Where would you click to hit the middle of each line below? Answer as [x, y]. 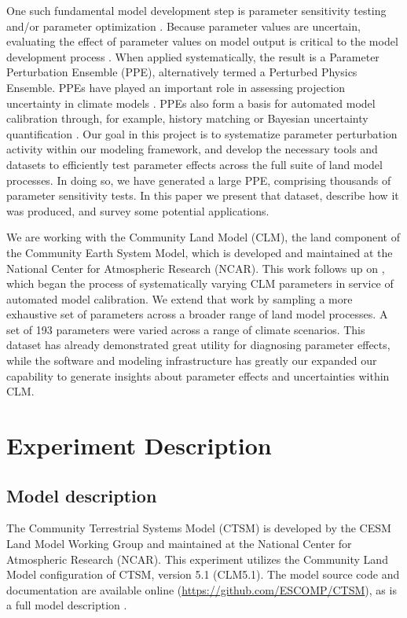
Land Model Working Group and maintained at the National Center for [179, 544]
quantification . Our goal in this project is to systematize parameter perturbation [202, 133]
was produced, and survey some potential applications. [138, 210]
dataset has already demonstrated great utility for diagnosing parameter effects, [198, 345]
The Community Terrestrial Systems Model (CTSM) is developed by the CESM [199, 528]
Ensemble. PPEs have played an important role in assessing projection [176, 87]
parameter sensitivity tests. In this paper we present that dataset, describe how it [203, 195]
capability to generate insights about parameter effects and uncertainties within [198, 375]
